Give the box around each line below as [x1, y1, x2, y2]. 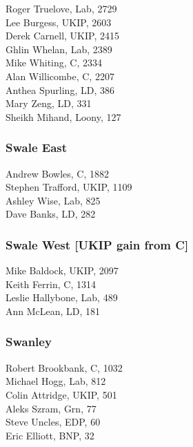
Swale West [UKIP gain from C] [6, 236, 189, 253]
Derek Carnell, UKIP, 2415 [6, 28, 119, 43]
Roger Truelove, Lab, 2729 [6, 1, 117, 15]
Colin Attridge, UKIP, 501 [6, 387, 117, 401]
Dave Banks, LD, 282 [6, 207, 96, 221]
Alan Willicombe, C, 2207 [6, 68, 114, 83]
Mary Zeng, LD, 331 [6, 96, 92, 111]
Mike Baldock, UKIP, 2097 [6, 263, 119, 278]
